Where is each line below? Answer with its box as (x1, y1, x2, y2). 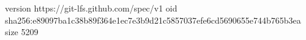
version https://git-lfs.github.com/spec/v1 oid (5, 2, 177, 14)
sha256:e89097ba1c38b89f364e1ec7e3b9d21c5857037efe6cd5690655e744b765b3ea (5, 13, 301, 26)
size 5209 (5, 25, 39, 38)
